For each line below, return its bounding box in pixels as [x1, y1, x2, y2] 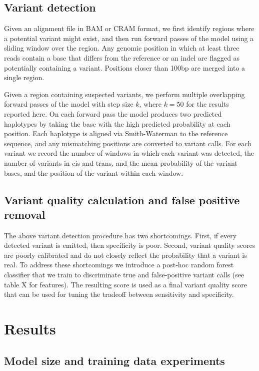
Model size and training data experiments [4, 352, 225, 368]
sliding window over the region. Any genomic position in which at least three [4, 43, 239, 53]
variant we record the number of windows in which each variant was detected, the [4, 148, 254, 158]
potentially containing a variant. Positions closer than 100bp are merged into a [4, 62, 245, 73]
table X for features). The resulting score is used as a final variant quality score [4, 279, 247, 289]
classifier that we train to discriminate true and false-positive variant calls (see [4, 269, 244, 280]
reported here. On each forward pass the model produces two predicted [4, 108, 222, 119]
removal [4, 206, 45, 222]
